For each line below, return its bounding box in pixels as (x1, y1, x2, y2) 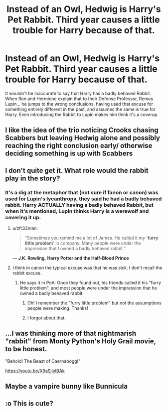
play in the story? (5, 174, 60, 182)
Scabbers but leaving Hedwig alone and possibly (5, 134, 161, 142)
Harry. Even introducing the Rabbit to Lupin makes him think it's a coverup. (5, 111, 159, 118)
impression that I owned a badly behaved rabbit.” (24, 246, 126, 252)
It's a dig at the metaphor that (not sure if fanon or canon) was (5, 189, 159, 196)
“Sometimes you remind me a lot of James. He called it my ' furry (24, 235, 159, 241)
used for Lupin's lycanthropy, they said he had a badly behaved (5, 195, 162, 202)
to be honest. (5, 345, 47, 353)
